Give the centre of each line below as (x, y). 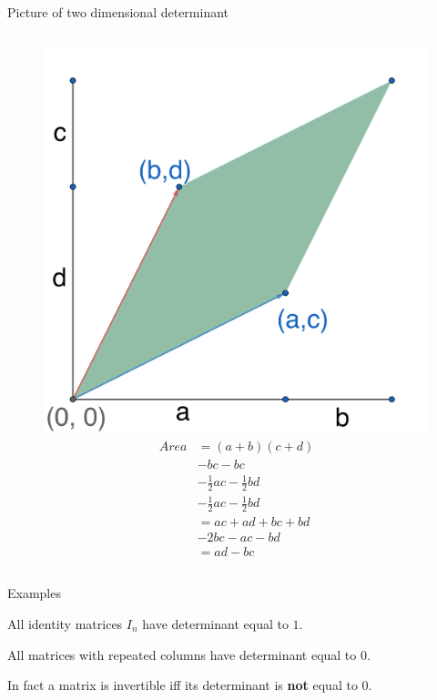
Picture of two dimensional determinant (118, 12)
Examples (34, 593)
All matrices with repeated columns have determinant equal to (182, 654)
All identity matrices (65, 623)
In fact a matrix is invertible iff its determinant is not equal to (183, 685)
